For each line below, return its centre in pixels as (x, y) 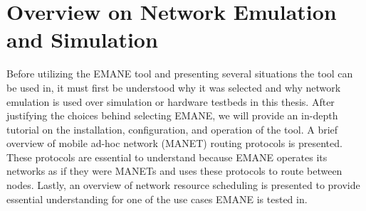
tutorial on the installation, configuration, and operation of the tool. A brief (172, 129)
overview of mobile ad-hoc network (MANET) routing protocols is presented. (174, 143)
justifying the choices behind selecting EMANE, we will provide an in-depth (172, 115)
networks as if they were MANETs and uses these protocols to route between (174, 171)
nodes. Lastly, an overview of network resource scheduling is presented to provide (183, 185)
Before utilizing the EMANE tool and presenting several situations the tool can (180, 74)
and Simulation (82, 39)
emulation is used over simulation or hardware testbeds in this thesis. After (171, 101)
